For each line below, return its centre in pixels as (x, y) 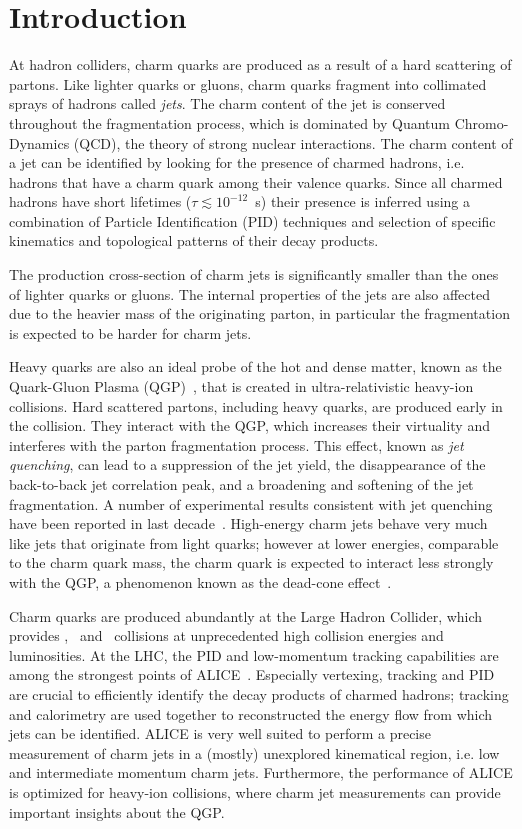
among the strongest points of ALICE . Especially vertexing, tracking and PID (252, 674)
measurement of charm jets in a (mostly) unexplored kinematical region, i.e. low (254, 752)
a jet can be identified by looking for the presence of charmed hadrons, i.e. (237, 162)
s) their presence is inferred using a (362, 201)
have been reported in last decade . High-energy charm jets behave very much (248, 523)
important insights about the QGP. (117, 811)
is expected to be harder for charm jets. (130, 332)
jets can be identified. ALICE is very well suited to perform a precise (220, 733)
